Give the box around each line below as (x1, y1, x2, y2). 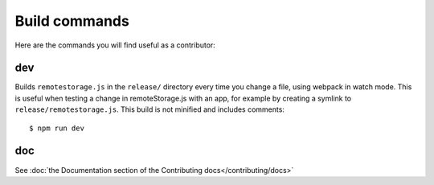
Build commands (14, 12, 130, 30)
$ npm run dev (29, 123, 84, 133)
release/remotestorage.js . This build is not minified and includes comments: (14, 105, 285, 114)
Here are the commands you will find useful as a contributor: (14, 40, 216, 50)
